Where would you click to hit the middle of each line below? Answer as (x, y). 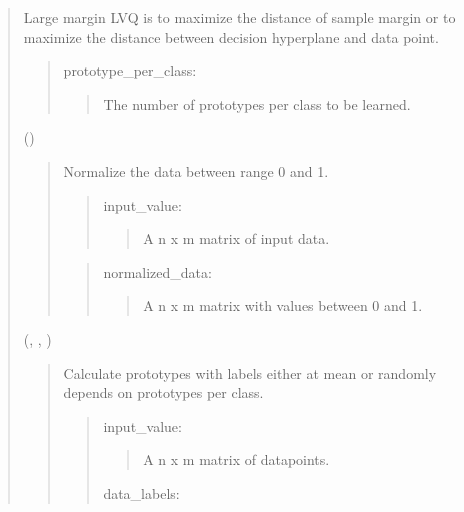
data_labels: (141, 492)
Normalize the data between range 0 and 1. (196, 170)
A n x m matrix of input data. (236, 238)
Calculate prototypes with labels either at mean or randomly (250, 372)
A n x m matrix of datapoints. (236, 459)
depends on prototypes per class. (163, 392)
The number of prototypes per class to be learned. (257, 103)
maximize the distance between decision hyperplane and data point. (231, 36)
